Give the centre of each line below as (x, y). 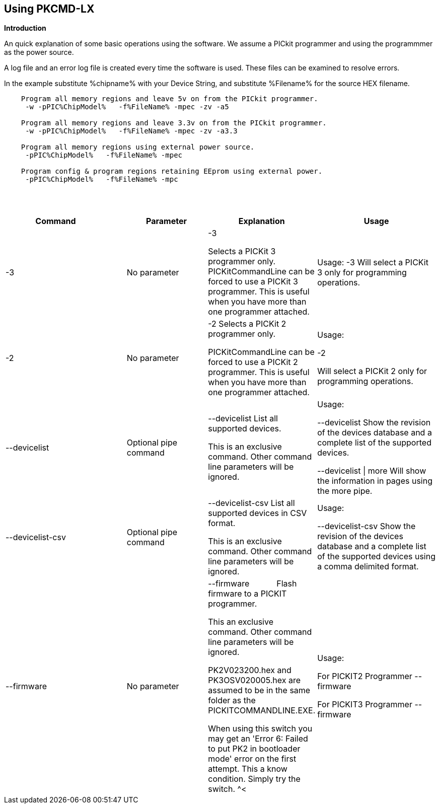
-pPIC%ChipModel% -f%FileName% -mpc (102, 179)
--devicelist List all (243, 419)
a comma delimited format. (368, 567)
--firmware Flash (252, 584)
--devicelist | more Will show (372, 471)
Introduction (25, 28)
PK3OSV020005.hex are (254, 680)
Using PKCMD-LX (49, 9)
